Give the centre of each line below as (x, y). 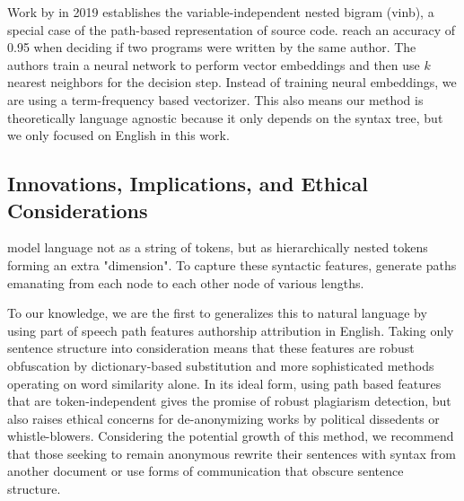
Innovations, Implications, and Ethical (188, 184)
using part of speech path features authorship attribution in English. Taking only (231, 330)
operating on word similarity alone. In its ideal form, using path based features (224, 383)
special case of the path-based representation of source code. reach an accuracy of (232, 29)
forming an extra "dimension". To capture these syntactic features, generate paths (232, 264)
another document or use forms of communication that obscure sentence (206, 471)
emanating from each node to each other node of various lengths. (186, 282)
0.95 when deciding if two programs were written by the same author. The (212, 47)
